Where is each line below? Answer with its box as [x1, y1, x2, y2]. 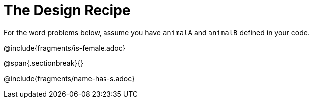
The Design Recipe [4, 2, 131, 19]
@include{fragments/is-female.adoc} [4, 43, 126, 52]
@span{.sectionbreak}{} [4, 58, 84, 67]
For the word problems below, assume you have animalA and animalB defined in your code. [4, 28, 310, 37]
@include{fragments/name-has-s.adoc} [4, 74, 135, 83]
